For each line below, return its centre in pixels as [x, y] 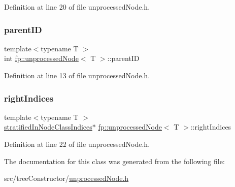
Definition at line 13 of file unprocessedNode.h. [77, 75]
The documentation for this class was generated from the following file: [114, 161]
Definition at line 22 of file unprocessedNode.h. [77, 144]
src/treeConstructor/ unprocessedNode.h [66, 178]
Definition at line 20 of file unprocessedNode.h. [77, 7]
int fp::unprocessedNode [41, 58]
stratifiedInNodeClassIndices [48, 127]
